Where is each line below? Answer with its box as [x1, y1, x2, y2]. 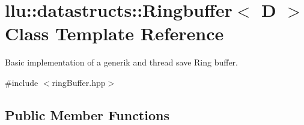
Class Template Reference [5, 21, 224, 46]
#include [5, 76, 38, 88]
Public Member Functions [5, 105, 169, 124]
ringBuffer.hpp [52, 76, 106, 88]
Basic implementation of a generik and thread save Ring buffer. [5, 56, 238, 69]
